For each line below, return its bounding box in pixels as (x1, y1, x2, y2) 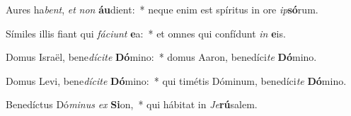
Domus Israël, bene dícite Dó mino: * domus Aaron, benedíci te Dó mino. (6, 50, 317, 64)
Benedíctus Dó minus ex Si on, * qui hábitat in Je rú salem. (6, 97, 258, 112)
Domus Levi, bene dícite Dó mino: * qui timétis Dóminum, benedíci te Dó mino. (6, 73, 347, 88)
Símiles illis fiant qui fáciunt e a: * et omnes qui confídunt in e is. (6, 25, 286, 40)
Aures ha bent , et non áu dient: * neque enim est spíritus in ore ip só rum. (6, 2, 318, 16)
